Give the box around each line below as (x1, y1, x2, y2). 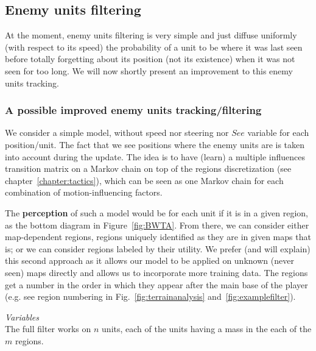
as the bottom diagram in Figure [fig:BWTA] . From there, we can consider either (5, 218, 309, 231)
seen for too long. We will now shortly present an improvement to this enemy (5, 64, 293, 77)
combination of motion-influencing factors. (5, 186, 163, 199)
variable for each (247, 126, 309, 139)
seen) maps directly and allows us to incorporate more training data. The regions (5, 266, 308, 278)
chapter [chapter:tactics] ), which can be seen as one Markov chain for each (5, 174, 284, 186)
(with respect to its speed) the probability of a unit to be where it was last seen (5, 40, 303, 53)
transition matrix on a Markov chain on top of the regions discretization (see (5, 162, 292, 175)
